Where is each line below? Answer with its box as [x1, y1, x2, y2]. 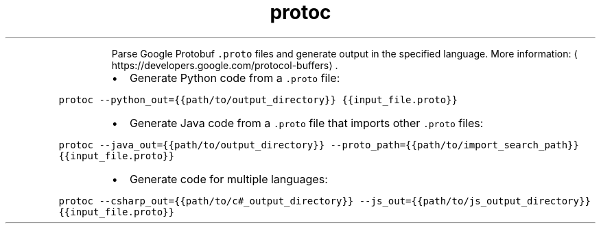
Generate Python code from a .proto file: [129, 70, 340, 85]
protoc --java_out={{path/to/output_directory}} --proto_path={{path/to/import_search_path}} [58, 139, 579, 150]
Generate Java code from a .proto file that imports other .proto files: [129, 116, 484, 130]
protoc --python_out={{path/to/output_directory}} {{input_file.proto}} [58, 94, 458, 105]
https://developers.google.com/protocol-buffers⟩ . [111, 59, 338, 71]
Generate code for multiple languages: [129, 172, 328, 186]
